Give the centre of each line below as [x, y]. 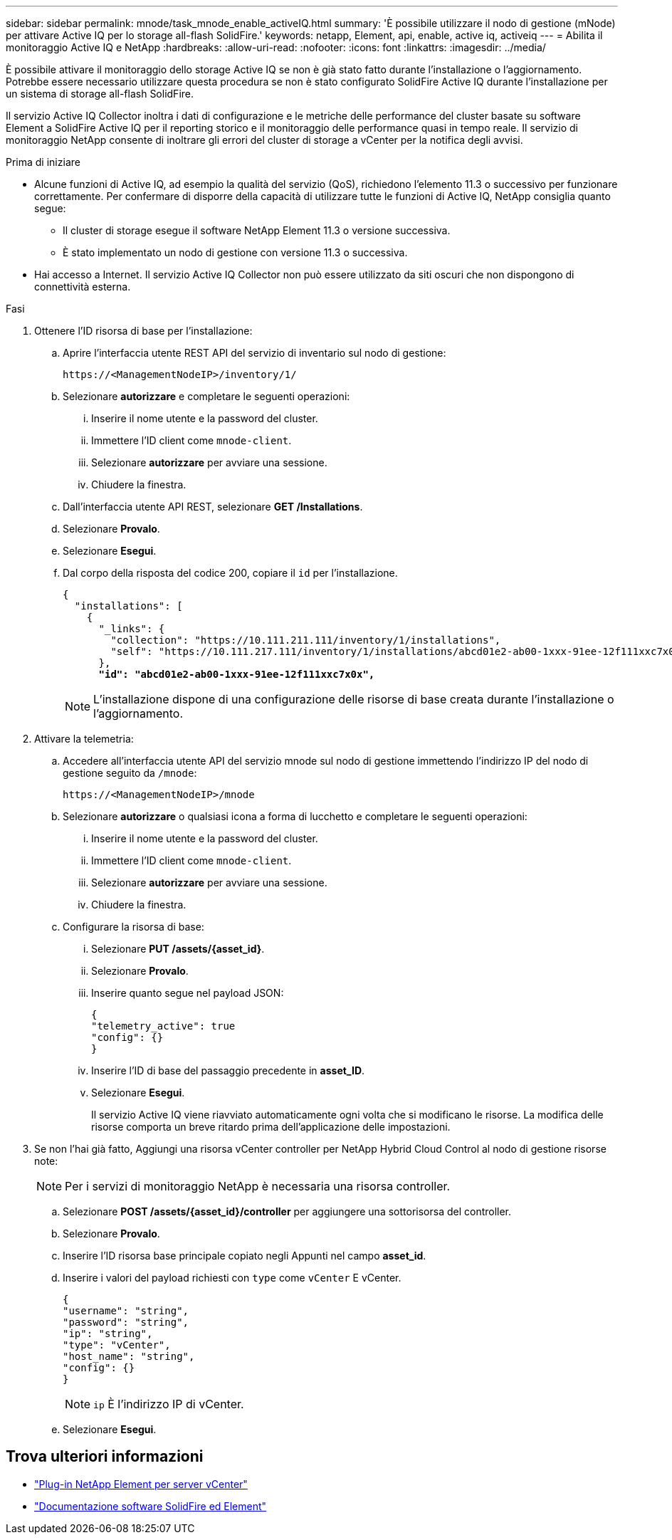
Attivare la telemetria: [84, 739]
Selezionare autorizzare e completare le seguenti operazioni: [206, 396]
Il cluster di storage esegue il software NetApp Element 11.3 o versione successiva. [257, 230]
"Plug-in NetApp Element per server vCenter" [141, 1484]
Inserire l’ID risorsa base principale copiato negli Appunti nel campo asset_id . [245, 1256]
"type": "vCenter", [117, 1345]
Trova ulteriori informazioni [105, 1457]
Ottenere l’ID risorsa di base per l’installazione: [143, 331]
